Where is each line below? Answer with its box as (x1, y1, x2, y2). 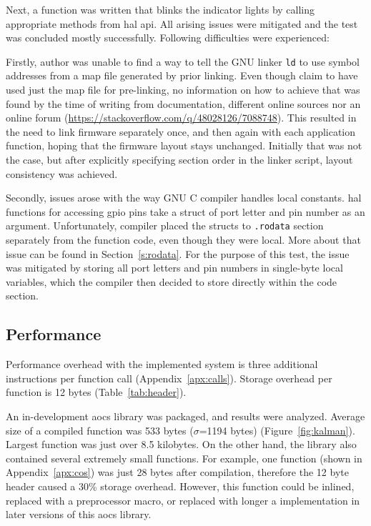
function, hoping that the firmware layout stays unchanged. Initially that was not (6, 138, 362, 153)
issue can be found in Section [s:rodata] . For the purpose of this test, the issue (6, 246, 350, 261)
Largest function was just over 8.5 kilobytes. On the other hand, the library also (6, 437, 357, 452)
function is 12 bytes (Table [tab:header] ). (6, 384, 187, 400)
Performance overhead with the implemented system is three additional (6, 357, 318, 372)
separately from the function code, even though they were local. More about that (6, 232, 361, 247)
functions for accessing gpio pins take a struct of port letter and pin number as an (6, 204, 365, 219)
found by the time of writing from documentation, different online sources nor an (6, 96, 361, 111)
